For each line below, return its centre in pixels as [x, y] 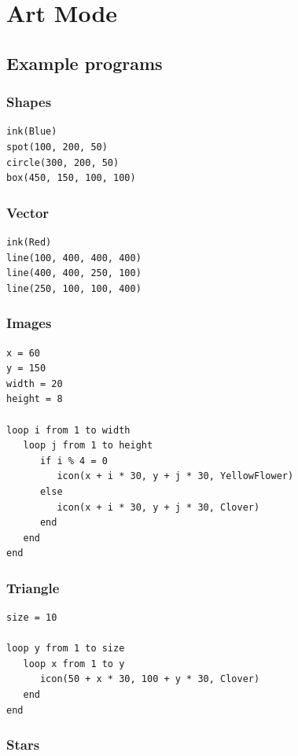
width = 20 [35, 384]
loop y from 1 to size [66, 649]
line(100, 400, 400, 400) [74, 258]
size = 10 [32, 618]
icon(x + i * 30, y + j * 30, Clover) [158, 507]
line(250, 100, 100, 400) [74, 288]
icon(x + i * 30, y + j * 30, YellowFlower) [175, 476]
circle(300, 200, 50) [63, 162]
